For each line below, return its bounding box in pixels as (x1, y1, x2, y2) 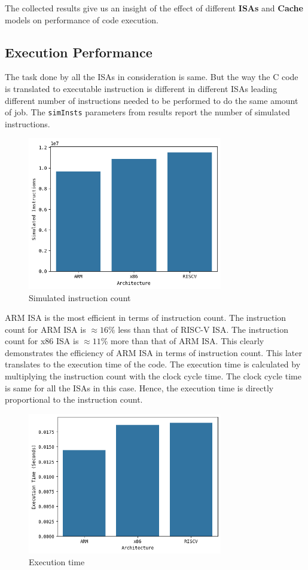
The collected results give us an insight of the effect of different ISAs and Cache (5, 2, 303, 14)
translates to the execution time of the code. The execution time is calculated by (5, 358, 301, 370)
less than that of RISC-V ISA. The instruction (118, 323, 288, 335)
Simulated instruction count (29, 291, 131, 304)
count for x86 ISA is (5, 335, 79, 347)
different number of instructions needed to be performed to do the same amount (5, 94, 298, 106)
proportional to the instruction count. (5, 393, 143, 406)
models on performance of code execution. (5, 13, 158, 26)
